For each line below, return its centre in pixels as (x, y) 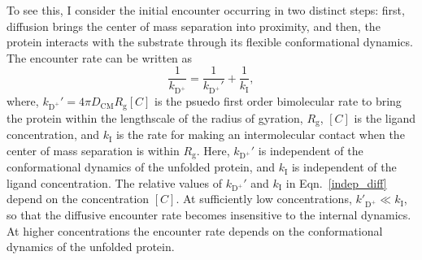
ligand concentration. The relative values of (114, 182)
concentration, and (53, 134)
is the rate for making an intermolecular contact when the (260, 134)
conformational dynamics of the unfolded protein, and (141, 167)
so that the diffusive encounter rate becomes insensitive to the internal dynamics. (209, 215)
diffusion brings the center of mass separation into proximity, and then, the (194, 26)
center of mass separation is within (93, 150)
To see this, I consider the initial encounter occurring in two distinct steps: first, (206, 10)
